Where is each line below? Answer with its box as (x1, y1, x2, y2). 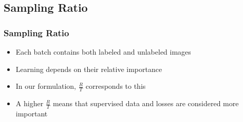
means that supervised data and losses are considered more (52, 98, 239, 109)
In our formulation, (15, 81, 76, 91)
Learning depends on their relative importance (15, 63, 162, 74)
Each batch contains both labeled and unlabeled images (15, 46, 191, 57)
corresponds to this (85, 81, 146, 91)
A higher (15, 98, 44, 109)
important (15, 108, 48, 118)
